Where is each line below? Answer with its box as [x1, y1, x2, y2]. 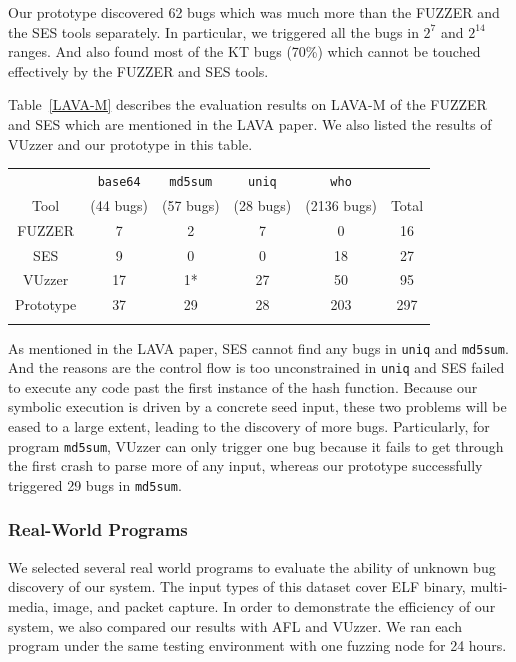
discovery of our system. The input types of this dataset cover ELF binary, [8, 576, 466, 597]
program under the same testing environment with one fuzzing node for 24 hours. [8, 635, 507, 656]
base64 [97, 174, 141, 189]
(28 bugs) [233, 194, 292, 215]
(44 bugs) [90, 194, 148, 215]
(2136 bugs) [305, 194, 377, 215]
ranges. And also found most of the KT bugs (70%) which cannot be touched [8, 41, 481, 62]
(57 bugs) [161, 194, 220, 215]
